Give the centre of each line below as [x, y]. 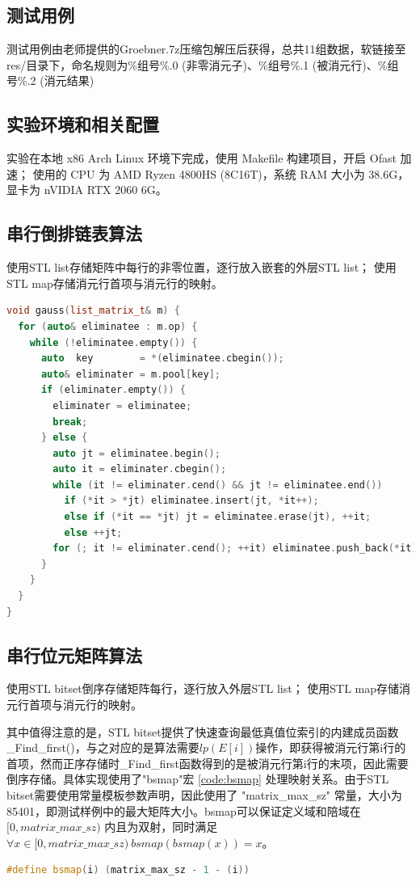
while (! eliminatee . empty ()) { [113, 342]
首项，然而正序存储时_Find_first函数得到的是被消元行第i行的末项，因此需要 [208, 763]
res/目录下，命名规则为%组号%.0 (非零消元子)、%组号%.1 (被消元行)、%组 [203, 64]
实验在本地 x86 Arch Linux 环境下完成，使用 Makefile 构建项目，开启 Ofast [202, 158]
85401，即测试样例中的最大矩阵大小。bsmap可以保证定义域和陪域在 [184, 810]
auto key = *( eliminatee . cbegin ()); [162, 359]
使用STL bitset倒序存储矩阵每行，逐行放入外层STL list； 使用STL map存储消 [209, 688]
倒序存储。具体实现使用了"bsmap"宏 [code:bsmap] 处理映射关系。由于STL [198, 779]
